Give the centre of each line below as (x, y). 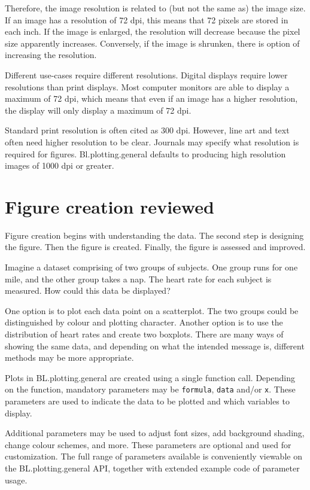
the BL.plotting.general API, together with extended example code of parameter (152, 468)
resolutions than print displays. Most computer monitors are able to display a (147, 86)
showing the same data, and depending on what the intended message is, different (155, 346)
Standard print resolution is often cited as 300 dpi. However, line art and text (147, 130)
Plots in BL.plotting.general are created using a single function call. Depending (150, 377)
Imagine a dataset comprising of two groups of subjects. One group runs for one (151, 267)
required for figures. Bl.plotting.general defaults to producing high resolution (145, 153)
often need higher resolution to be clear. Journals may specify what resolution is (152, 141)
